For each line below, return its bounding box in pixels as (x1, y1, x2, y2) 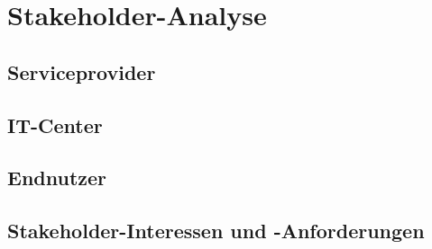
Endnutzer (7, 164, 107, 191)
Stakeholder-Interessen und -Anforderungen (7, 217, 425, 245)
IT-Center (7, 111, 103, 138)
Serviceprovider (7, 58, 156, 85)
